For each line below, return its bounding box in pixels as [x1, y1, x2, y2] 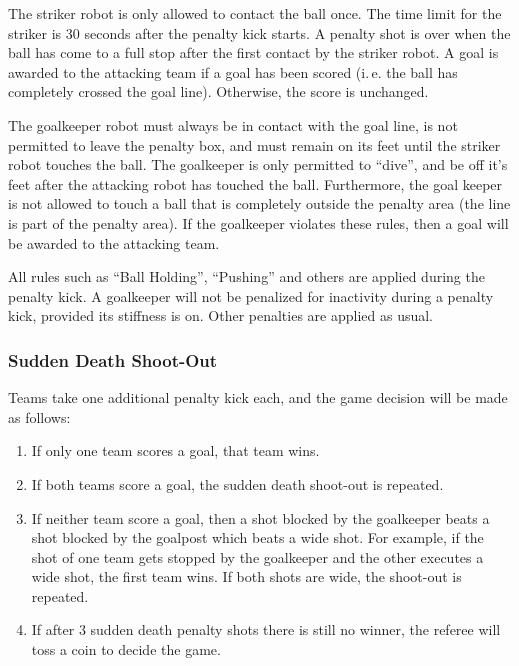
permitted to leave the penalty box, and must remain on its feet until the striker [8, 134, 501, 155]
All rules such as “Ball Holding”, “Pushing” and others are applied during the [8, 266, 485, 287]
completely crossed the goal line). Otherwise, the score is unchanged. [8, 81, 429, 102]
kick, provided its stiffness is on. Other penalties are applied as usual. [8, 305, 434, 326]
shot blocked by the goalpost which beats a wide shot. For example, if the [31, 527, 484, 548]
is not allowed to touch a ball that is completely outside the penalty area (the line [8, 193, 511, 214]
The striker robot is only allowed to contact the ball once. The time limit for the [8, 3, 502, 23]
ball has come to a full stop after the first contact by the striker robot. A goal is [8, 42, 499, 63]
